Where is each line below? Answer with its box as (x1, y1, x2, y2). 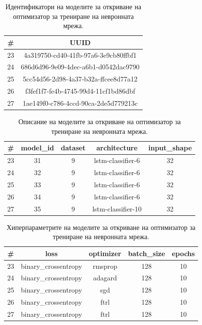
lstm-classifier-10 (92, 203, 142, 213)
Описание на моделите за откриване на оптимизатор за (18, 116, 181, 127)
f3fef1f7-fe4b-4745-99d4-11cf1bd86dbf (25, 86, 135, 96)
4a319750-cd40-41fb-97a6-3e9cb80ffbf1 (24, 49, 137, 60)
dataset (61, 143, 86, 153)
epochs (171, 248, 195, 258)
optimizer (88, 248, 121, 258)
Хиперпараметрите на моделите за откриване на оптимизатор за (6, 222, 196, 232)
